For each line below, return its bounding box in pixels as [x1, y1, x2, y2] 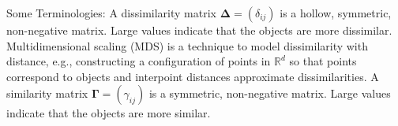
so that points [289, 53, 357, 69]
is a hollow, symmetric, [280, 5, 392, 20]
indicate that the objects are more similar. [6, 105, 211, 121]
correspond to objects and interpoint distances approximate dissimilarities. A [6, 68, 379, 84]
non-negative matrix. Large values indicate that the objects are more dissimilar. [6, 22, 392, 38]
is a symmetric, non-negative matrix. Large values [148, 85, 391, 102]
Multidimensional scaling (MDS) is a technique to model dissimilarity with [6, 37, 368, 54]
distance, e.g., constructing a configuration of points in [6, 53, 271, 69]
